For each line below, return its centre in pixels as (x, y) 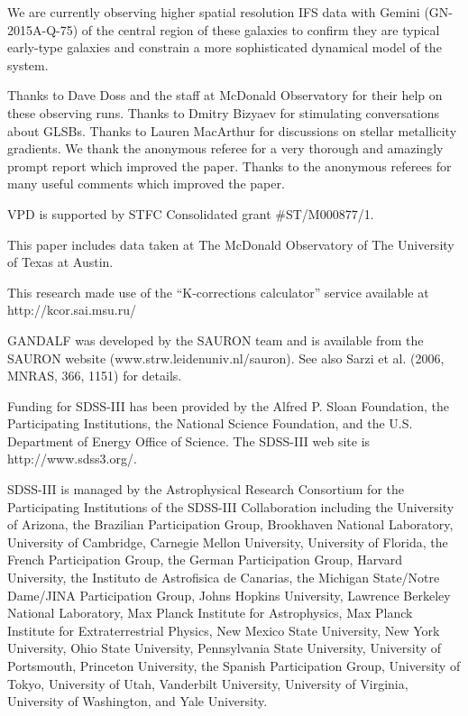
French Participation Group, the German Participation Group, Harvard (205, 560)
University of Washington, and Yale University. (138, 701)
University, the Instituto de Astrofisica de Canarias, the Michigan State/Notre (224, 578)
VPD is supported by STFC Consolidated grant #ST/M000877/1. (191, 213)
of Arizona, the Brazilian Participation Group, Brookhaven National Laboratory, (230, 524)
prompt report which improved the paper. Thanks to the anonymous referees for (229, 165)
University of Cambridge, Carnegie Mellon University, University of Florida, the (228, 542)
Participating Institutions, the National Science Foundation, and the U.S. (210, 423)
